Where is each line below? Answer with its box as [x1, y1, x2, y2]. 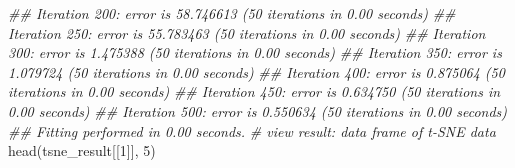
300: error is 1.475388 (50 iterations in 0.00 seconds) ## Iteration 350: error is [8, 42, 502, 63]
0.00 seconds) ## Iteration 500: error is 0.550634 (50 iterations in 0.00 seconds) [8, 100, 508, 121]
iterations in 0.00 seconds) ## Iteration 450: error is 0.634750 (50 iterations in [8, 81, 501, 102]
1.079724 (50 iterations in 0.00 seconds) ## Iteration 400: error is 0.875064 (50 [8, 61, 505, 82]
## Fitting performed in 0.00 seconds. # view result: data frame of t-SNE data [8, 120, 496, 141]
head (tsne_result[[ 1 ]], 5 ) [8, 140, 156, 161]
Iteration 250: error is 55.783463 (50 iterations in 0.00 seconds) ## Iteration [8, 22, 486, 43]
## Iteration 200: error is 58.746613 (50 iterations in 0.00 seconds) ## [8, 3, 456, 23]
